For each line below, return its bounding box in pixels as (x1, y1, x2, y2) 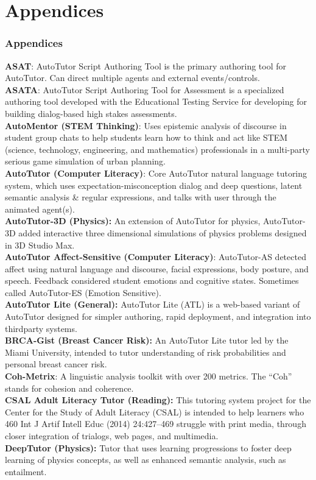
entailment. (5, 465, 47, 478)
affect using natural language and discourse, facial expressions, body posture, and (5, 262, 309, 275)
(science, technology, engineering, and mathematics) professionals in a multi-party (5, 143, 311, 155)
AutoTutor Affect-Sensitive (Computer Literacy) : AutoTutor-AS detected (5, 250, 306, 263)
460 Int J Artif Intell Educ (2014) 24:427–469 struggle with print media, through (5, 417, 306, 430)
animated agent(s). (5, 202, 75, 215)
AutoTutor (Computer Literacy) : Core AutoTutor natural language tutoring (5, 166, 307, 179)
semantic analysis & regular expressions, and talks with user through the (5, 191, 276, 203)
